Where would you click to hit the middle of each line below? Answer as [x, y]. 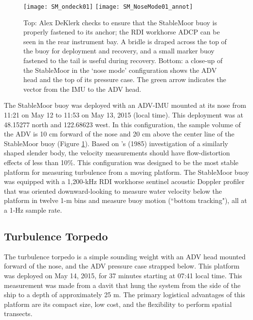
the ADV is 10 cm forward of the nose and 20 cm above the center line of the [119, 134]
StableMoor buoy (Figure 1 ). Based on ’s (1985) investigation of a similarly [116, 143]
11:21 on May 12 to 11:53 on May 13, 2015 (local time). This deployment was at [124, 115]
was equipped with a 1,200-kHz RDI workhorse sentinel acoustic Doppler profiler [124, 181]
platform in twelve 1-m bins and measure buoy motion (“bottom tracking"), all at [126, 200]
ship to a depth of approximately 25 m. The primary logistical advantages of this [125, 295]
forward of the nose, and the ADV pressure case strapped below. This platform [122, 266]
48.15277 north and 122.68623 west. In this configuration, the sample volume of [122, 124]
